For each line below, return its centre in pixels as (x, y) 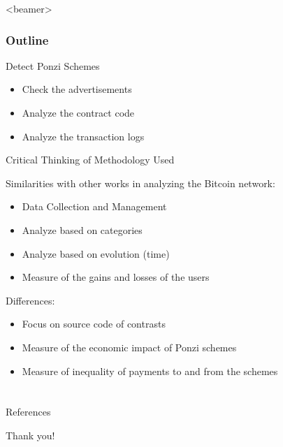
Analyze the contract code (78, 112)
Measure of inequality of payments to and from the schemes (150, 371)
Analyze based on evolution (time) (96, 253)
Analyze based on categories (82, 229)
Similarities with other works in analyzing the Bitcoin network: (140, 183)
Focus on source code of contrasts (94, 324)
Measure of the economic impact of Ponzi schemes (129, 347)
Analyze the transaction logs (83, 136)
